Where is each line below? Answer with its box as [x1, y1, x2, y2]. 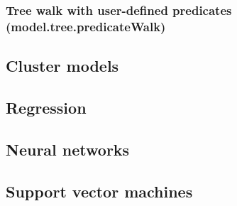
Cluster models [6, 55, 119, 77]
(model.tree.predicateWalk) [6, 17, 166, 35]
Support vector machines [6, 180, 193, 202]
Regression [6, 96, 87, 118]
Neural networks [6, 138, 130, 160]
